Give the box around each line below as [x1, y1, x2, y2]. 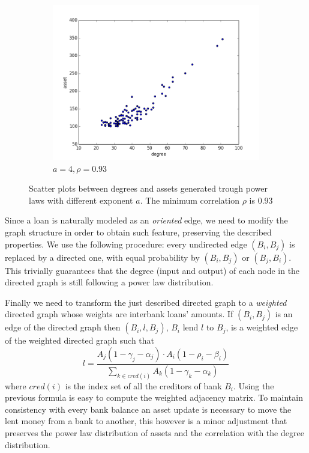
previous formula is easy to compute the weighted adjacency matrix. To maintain [5, 391, 303, 404]
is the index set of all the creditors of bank [65, 379, 222, 392]
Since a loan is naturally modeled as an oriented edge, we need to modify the [5, 214, 288, 227]
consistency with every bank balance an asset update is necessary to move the [5, 403, 292, 415]
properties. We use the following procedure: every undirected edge [5, 237, 247, 250]
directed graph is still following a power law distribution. [5, 276, 214, 288]
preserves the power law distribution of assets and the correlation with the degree [5, 427, 304, 439]
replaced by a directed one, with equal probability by [5, 251, 200, 263]
